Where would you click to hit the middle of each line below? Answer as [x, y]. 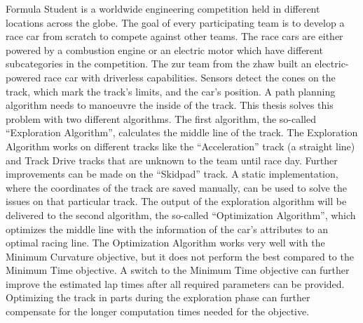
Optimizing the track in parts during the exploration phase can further [158, 297]
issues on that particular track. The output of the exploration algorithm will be [176, 201]
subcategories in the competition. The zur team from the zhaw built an [159, 64]
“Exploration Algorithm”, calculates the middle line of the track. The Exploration [182, 132]
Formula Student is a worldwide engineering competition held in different [163, 8]
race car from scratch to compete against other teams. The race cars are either [174, 36]
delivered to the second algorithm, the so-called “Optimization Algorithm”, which [181, 215]
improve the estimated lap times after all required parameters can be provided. [175, 283]
